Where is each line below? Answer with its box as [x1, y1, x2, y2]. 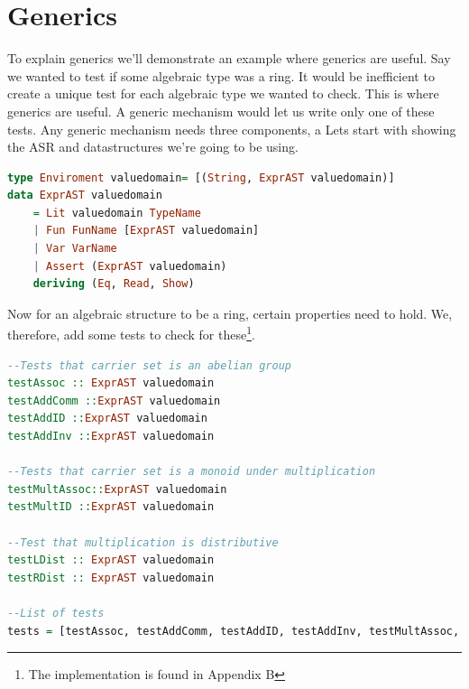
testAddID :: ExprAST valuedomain [7, 412, 207, 425]
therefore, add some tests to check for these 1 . [7, 322, 255, 344]
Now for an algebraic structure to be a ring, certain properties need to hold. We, [7, 303, 453, 322]
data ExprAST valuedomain [7, 189, 162, 202]
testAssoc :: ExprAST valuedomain [7, 377, 215, 390]
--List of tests [7, 607, 105, 619]
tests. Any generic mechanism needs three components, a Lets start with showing [7, 119, 456, 138]
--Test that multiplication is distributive [7, 535, 279, 549]
